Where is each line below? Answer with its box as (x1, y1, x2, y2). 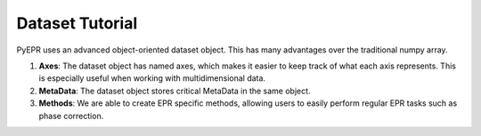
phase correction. (38, 110, 104, 121)
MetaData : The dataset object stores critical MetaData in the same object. (38, 85, 311, 96)
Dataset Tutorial (16, 13, 138, 33)
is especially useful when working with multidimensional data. (38, 73, 266, 84)
